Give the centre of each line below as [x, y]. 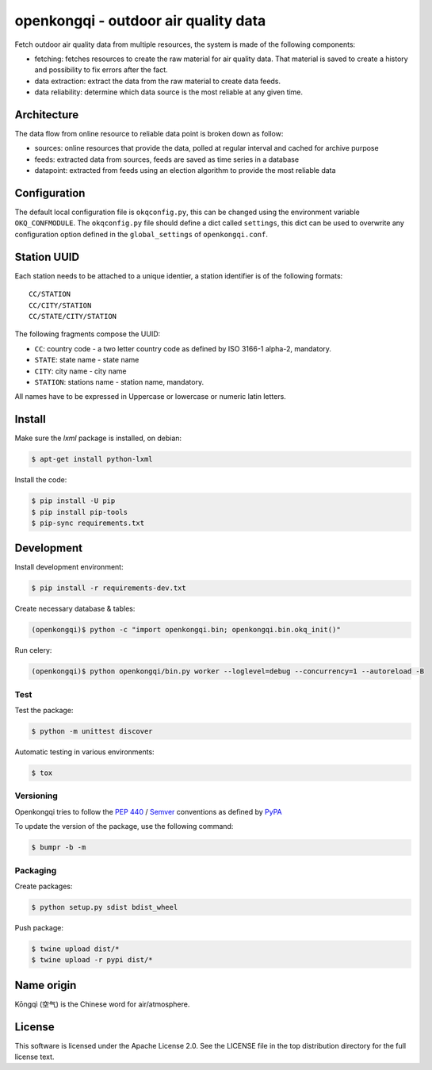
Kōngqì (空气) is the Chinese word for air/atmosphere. [102, 1004]
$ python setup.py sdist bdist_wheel [105, 907]
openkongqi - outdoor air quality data [140, 21]
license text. [34, 1057]
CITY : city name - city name [80, 371]
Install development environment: [69, 567]
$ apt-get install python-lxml [92, 459]
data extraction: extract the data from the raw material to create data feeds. [158, 81]
